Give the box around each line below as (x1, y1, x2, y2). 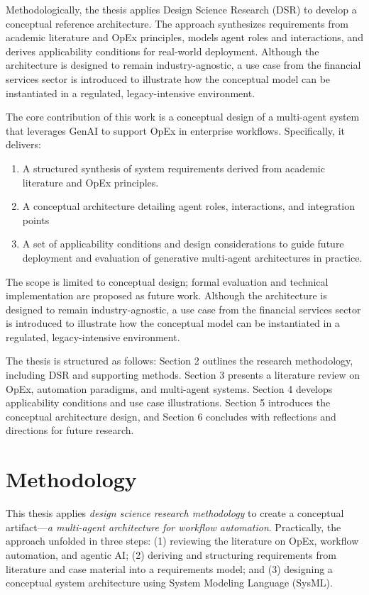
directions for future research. (6, 423, 134, 438)
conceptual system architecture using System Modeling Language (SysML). (6, 575, 333, 590)
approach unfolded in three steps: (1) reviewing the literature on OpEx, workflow (6, 533, 359, 548)
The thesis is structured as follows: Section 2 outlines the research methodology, (6, 353, 353, 368)
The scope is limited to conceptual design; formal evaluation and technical (6, 274, 329, 289)
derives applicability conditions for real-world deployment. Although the (6, 43, 319, 58)
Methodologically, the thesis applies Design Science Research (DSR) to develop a (6, 2, 357, 16)
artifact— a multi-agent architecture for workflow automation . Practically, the (6, 519, 341, 534)
